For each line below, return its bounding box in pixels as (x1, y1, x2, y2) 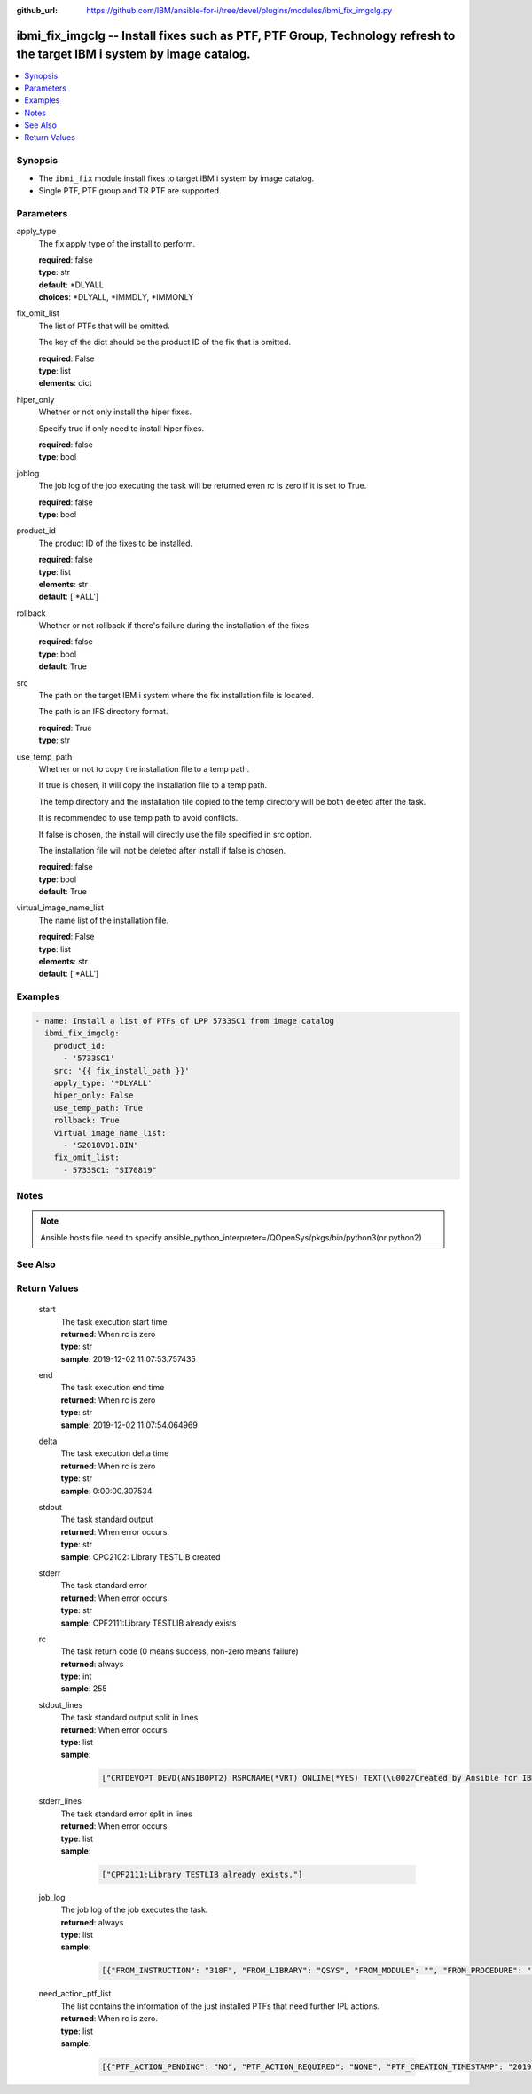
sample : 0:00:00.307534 (60, 1485, 153, 1496)
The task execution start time (60, 1316, 168, 1326)
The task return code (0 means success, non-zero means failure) (60, 1646, 299, 1657)
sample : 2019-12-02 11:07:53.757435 (60, 1353, 196, 1364)
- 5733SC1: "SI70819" (63, 1165, 157, 1175)
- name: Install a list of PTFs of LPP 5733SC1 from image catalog (35, 1016, 335, 1026)
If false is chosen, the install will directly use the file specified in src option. (38, 829, 312, 839)
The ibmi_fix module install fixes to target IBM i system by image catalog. (38, 173, 315, 184)
